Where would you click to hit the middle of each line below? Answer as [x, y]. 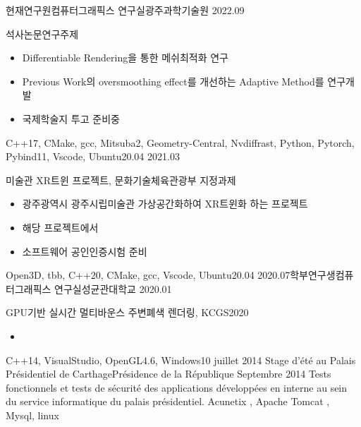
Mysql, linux [32, 415]
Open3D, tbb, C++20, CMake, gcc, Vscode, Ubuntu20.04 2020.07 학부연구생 [171, 275]
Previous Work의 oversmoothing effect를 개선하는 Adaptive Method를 [173, 81]
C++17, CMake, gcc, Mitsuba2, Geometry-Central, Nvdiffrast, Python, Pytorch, [180, 142]
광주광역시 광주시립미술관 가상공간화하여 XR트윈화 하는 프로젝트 [165, 204]
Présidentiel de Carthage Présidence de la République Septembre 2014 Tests [169, 374]
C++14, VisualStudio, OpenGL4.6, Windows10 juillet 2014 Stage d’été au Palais [181, 360]
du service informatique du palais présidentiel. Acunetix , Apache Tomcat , [168, 401]
